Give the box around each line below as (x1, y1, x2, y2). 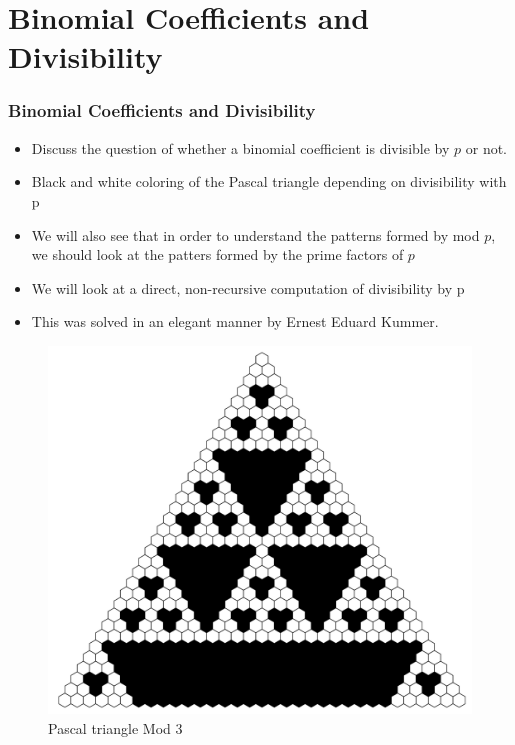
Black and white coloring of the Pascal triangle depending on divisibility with (31, 171, 507, 192)
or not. (465, 137, 508, 158)
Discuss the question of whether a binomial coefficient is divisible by (31, 137, 450, 158)
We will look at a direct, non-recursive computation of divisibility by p (31, 277, 465, 298)
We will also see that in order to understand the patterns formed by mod (31, 224, 480, 245)
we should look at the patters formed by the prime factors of (31, 244, 404, 265)
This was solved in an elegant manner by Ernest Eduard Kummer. (31, 311, 439, 332)
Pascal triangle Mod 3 (48, 718, 183, 739)
